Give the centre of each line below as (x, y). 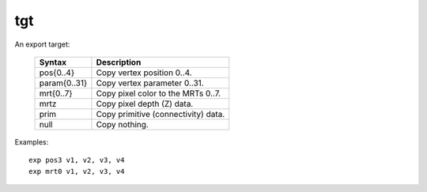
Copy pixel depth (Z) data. (145, 104)
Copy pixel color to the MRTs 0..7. (159, 93)
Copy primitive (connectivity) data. (161, 114)
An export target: (42, 44)
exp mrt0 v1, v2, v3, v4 (77, 171)
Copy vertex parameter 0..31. (150, 83)
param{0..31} (63, 83)
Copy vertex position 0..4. (144, 73)
